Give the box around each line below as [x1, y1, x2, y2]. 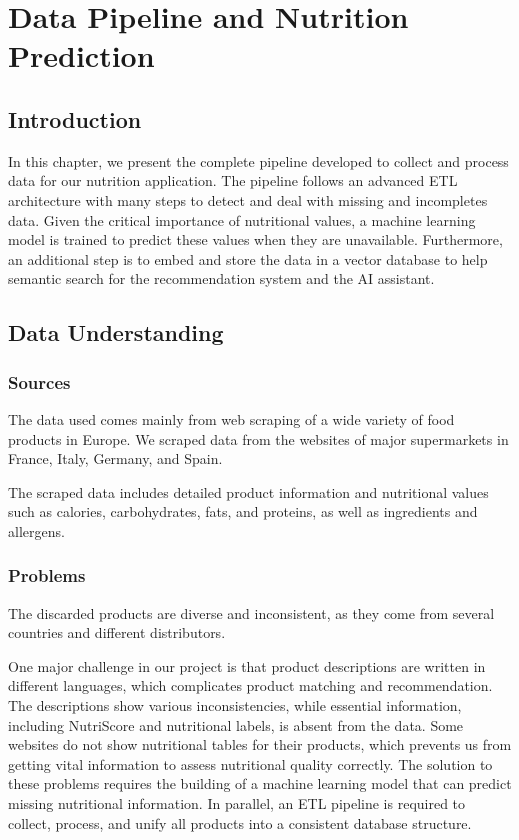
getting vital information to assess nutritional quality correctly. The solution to [8, 753, 493, 774]
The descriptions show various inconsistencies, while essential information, [8, 695, 462, 716]
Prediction [8, 35, 155, 76]
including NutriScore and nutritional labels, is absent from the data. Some [8, 714, 464, 735]
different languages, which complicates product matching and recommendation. [8, 675, 493, 696]
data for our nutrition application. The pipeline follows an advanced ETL [8, 170, 458, 191]
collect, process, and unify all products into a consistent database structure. [8, 812, 472, 833]
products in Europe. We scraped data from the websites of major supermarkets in [8, 428, 509, 449]
